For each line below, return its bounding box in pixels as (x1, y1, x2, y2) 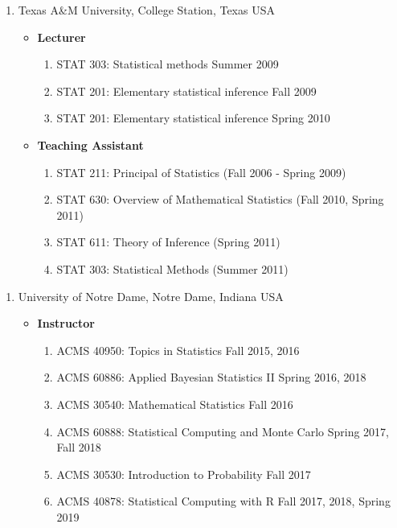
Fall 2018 (56, 439, 101, 456)
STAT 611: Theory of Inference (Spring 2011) (56, 233, 280, 250)
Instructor (37, 315, 95, 332)
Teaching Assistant (37, 136, 144, 153)
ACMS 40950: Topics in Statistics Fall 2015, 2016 (56, 341, 300, 358)
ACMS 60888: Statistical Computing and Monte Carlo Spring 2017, (56, 423, 389, 439)
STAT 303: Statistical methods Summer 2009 (56, 56, 279, 72)
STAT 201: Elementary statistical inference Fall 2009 (56, 82, 317, 99)
